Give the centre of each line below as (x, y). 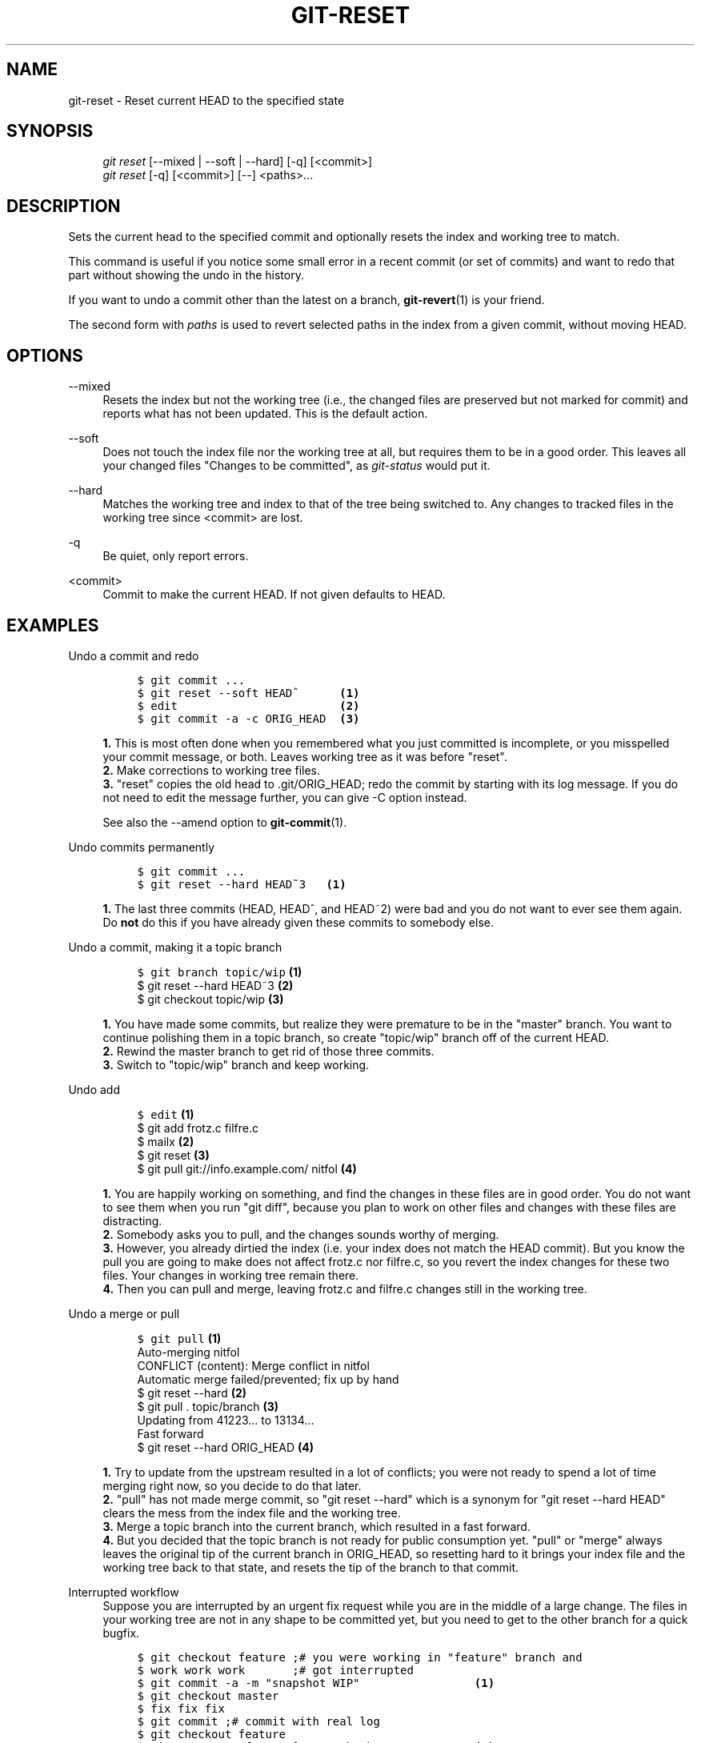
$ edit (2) (248, 705)
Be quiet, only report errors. (176, 556)
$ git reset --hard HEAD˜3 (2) (215, 985)
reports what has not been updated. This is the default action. (265, 414)
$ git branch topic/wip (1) (220, 972)
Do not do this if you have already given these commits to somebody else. (298, 922)
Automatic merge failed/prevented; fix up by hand (268, 1379)
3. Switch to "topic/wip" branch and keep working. (236, 1064)
